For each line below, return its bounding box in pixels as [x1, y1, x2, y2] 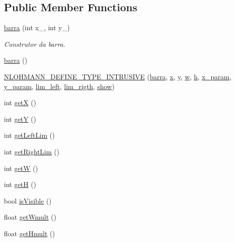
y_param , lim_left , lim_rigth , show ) [4, 81, 115, 91]
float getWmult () [4, 212, 56, 222]
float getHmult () [4, 228, 55, 238]
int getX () [4, 97, 36, 108]
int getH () [4, 179, 36, 189]
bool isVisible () [4, 195, 52, 205]
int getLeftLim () [4, 130, 55, 140]
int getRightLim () [4, 146, 59, 156]
